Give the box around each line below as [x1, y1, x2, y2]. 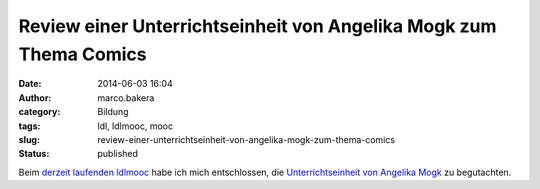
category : [18, 106, 61, 118]
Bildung [97, 106, 129, 118]
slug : [18, 133, 40, 145]
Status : [18, 148, 50, 160]
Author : [18, 91, 52, 104]
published [97, 148, 139, 160]
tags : [18, 120, 41, 132]
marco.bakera [97, 91, 155, 104]
